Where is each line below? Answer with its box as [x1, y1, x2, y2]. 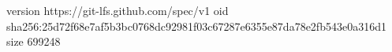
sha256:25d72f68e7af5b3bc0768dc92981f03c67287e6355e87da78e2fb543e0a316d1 [6, 17, 386, 34]
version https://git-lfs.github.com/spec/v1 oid [6, 2, 229, 18]
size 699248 [6, 33, 61, 50]
